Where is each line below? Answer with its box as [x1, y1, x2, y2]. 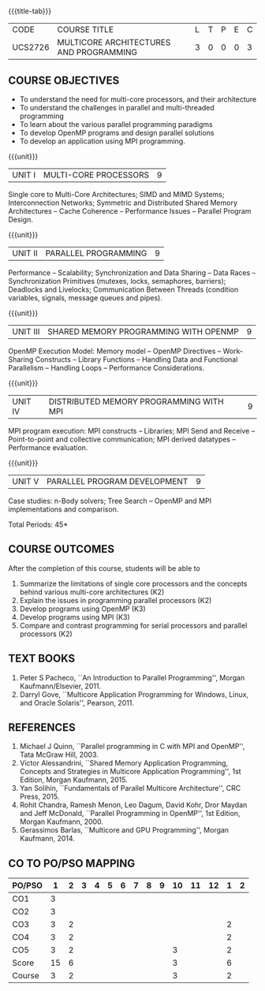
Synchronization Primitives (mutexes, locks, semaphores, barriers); [8, 277, 226, 285]
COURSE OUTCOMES [8, 542, 115, 556]
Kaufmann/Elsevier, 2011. [19, 681, 101, 691]
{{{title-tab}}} [8, 6, 52, 16]
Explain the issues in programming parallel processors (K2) [19, 595, 212, 605]
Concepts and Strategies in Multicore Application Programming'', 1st [19, 767, 242, 777]
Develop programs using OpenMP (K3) [19, 604, 146, 613]
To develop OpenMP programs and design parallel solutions [19, 129, 215, 137]
